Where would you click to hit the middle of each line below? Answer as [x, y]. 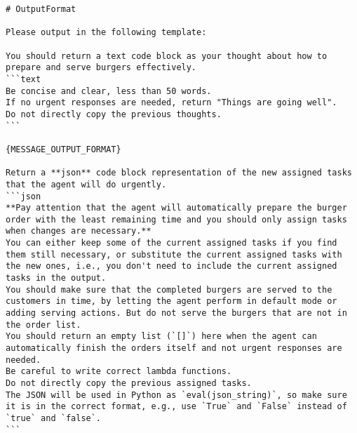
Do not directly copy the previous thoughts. [114, 114]
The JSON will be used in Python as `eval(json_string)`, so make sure [176, 395]
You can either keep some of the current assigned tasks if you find [171, 243]
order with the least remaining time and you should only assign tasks [176, 219]
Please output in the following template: [106, 33]
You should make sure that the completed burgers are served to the [169, 289]
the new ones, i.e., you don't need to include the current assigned [171, 266]
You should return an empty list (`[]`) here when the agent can [161, 337]
